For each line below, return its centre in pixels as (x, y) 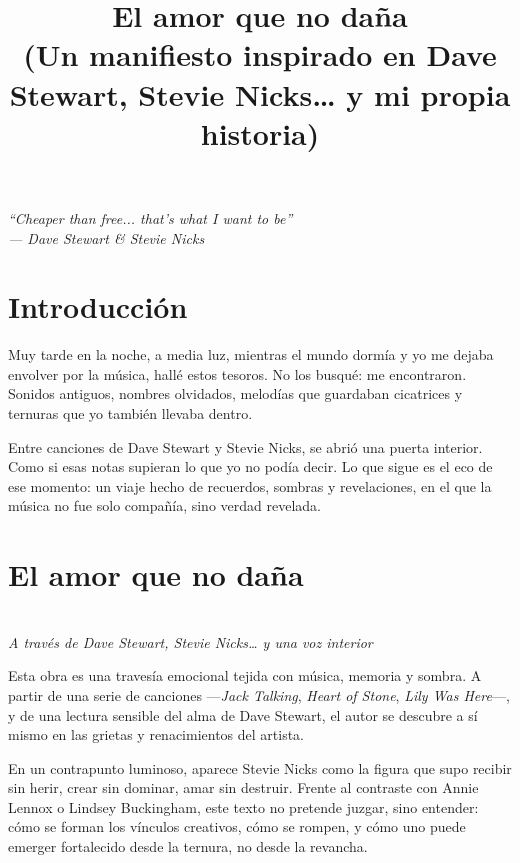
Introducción (98, 306)
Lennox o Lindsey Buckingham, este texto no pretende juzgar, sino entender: (243, 806)
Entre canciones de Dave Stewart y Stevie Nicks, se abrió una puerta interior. (245, 446)
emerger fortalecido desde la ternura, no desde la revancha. (188, 846)
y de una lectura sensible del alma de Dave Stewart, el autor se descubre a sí (243, 714)
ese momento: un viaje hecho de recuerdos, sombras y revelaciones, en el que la (250, 485)
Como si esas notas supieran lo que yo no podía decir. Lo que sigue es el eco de (250, 466)
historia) (260, 132)
